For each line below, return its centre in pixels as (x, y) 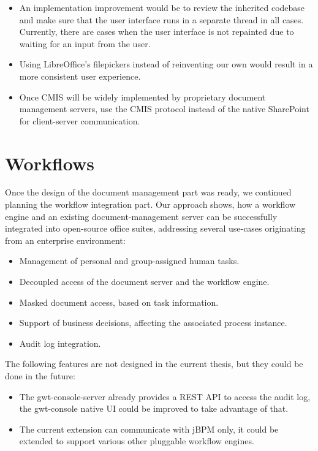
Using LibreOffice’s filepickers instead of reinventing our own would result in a (166, 64)
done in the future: (40, 376)
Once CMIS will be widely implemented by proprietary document (142, 97)
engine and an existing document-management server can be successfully (141, 216)
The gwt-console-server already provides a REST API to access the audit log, (165, 396)
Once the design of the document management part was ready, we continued (148, 192)
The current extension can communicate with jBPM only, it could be (149, 429)
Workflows (50, 163)
